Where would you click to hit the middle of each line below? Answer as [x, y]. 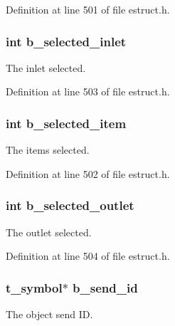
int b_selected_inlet [66, 41]
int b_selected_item [66, 123]
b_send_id [105, 287]
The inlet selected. [46, 67]
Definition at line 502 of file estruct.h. [88, 173]
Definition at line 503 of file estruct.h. [88, 91]
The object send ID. [49, 314]
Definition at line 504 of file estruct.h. [88, 256]
